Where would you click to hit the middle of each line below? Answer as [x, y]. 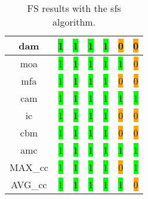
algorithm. [74, 22]
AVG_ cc [29, 184]
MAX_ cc [29, 167]
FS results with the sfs [74, 8]
